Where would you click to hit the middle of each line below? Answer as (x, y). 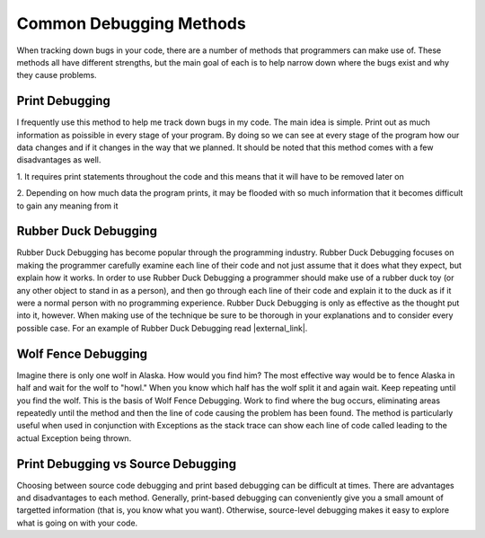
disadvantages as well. (59, 160)
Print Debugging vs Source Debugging (127, 464)
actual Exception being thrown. (74, 438)
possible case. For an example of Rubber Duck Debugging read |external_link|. (162, 328)
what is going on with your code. (77, 523)
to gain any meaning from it (67, 206)
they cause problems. (57, 75)
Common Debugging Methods (131, 23)
